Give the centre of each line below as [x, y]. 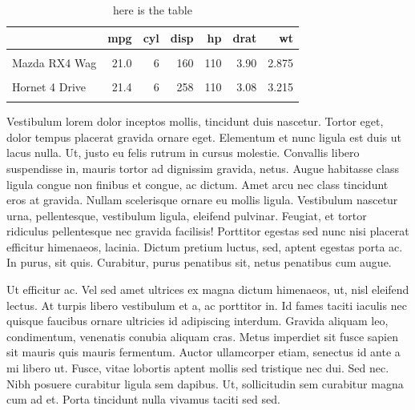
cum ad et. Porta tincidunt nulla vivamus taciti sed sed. [143, 399]
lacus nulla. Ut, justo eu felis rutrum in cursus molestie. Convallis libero [183, 153]
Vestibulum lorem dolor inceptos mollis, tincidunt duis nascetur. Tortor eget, [195, 121]
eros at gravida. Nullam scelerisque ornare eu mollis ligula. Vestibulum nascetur [202, 200]
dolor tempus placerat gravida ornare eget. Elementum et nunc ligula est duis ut [204, 137]
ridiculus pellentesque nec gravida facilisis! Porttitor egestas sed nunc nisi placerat [208, 231]
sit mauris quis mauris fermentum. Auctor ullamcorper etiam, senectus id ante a [203, 352]
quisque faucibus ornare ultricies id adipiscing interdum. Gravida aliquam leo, [197, 321]
